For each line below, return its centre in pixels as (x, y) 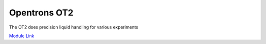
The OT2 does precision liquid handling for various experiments (74, 27)
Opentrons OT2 (41, 13)
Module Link (22, 36)
